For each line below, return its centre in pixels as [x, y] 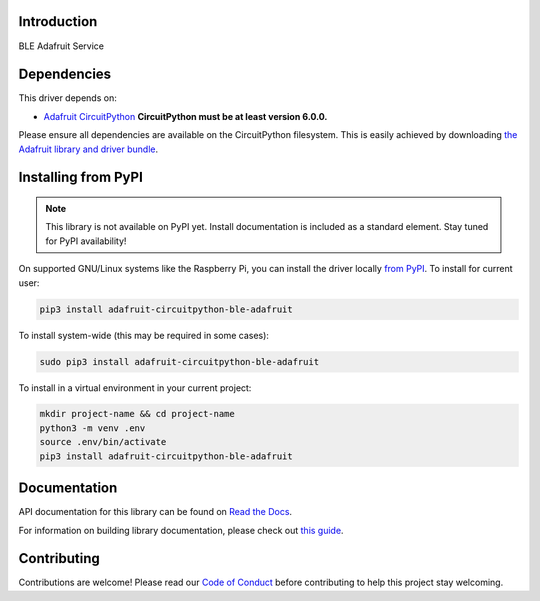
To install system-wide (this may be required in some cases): [144, 335]
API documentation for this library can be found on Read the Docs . [155, 512]
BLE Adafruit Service [61, 46]
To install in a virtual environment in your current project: [135, 387]
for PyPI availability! [86, 241]
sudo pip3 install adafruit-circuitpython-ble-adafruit [179, 361]
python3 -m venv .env [92, 428]
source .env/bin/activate [103, 442]
